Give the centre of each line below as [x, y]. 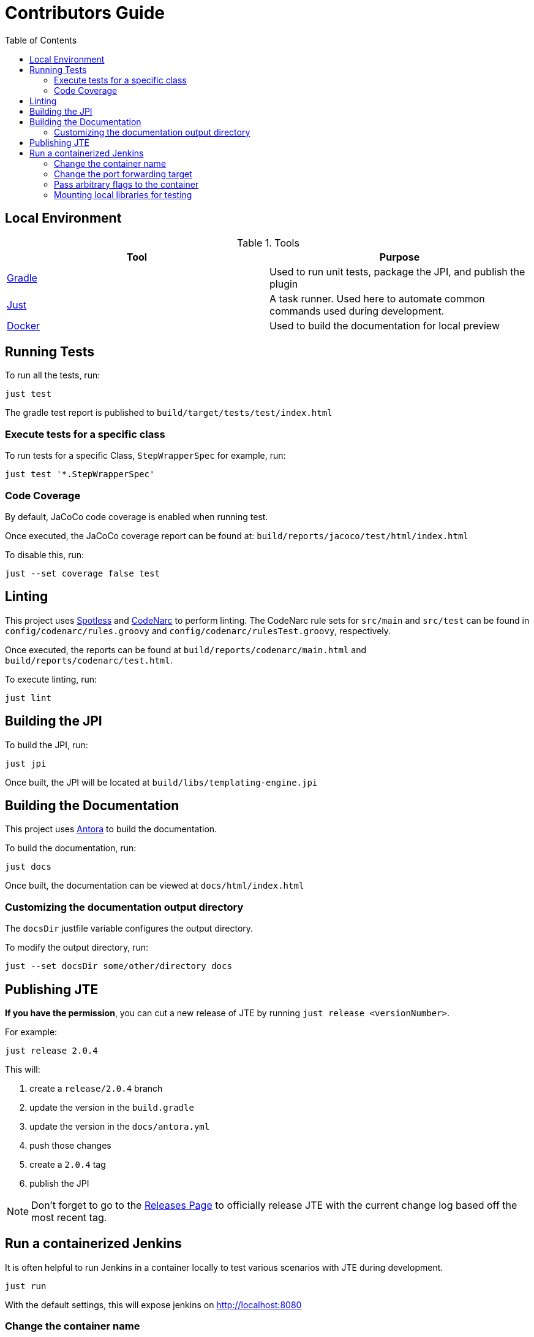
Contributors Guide [85, 13]
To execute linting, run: [51, 679]
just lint [28, 698]
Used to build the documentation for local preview [385, 325]
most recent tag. [69, 1218]
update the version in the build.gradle [112, 1108]
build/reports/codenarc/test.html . [89, 660]
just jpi [26, 763]
